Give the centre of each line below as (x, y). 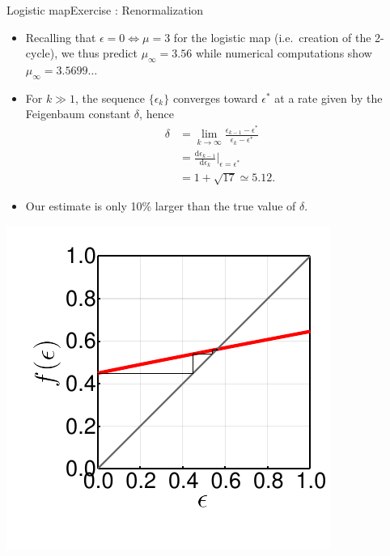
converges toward (215, 98)
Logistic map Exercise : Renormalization (105, 10)
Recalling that (61, 37)
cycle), (42, 53)
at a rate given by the (329, 98)
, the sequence (110, 98)
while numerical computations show (284, 53)
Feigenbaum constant (78, 114)
